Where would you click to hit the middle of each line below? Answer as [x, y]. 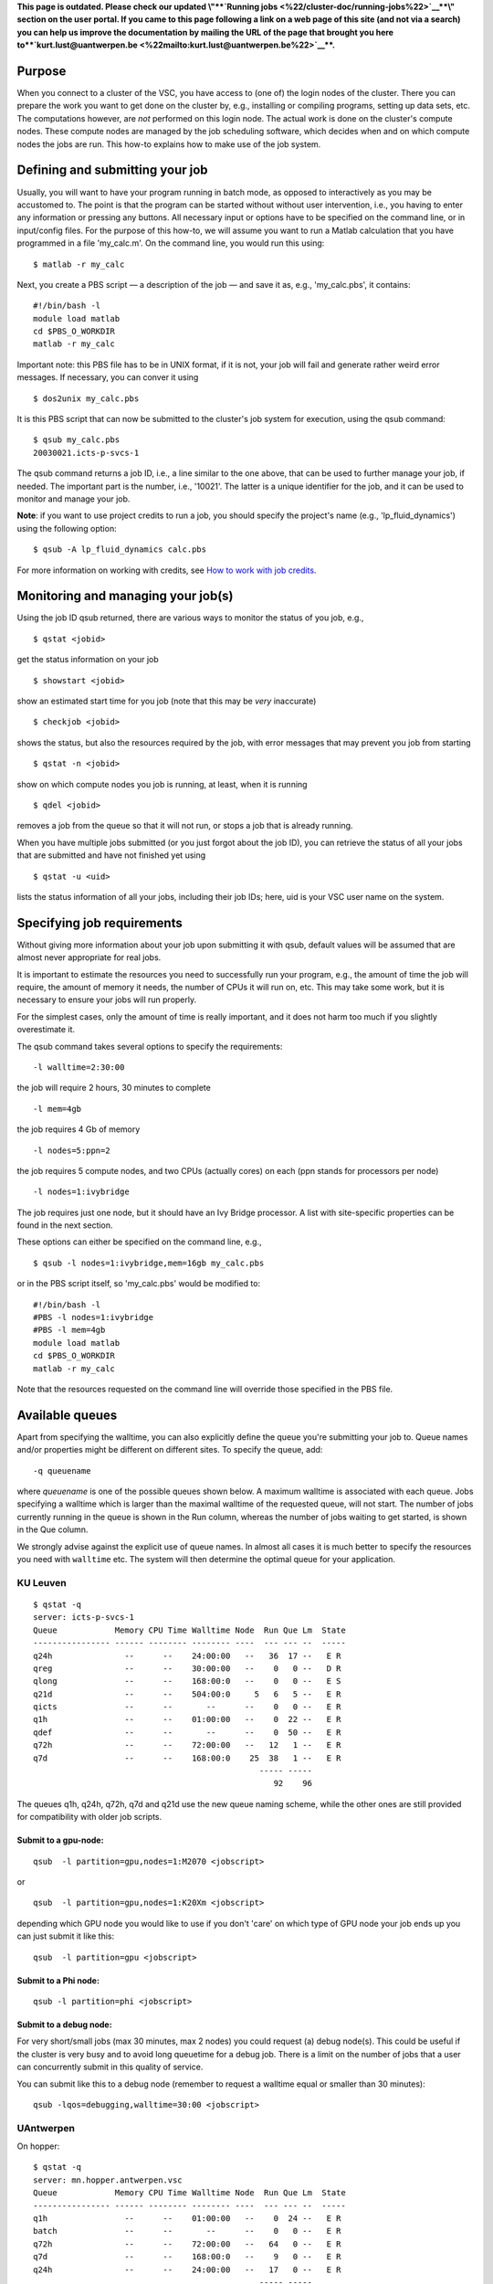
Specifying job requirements [100, 923]
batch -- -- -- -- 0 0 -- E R [187, 2231]
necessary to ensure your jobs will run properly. [107, 999]
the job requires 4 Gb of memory [79, 1129]
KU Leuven [42, 1582]
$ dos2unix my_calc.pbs [86, 398]
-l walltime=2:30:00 [79, 1067]
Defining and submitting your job [113, 170]
